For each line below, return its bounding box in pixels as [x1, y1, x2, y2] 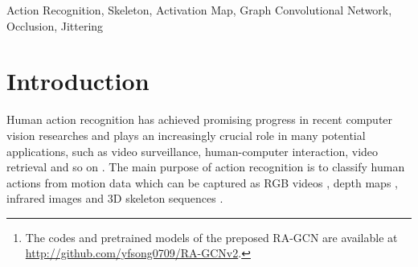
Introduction [6, 64, 150, 97]
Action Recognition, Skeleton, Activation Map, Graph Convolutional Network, [6, 2, 392, 18]
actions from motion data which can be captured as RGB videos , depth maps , [6, 174, 398, 191]
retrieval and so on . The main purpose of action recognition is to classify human [6, 158, 405, 175]
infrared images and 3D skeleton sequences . [6, 190, 223, 207]
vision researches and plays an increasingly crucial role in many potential [6, 126, 366, 143]
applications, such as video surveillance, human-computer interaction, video [6, 142, 379, 159]
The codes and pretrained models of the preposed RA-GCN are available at [25, 228, 398, 245]
